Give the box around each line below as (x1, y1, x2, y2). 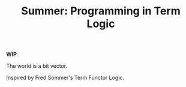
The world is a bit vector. (6, 62, 68, 70)
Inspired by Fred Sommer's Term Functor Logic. (6, 74, 125, 82)
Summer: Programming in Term (20, 4, 181, 18)
